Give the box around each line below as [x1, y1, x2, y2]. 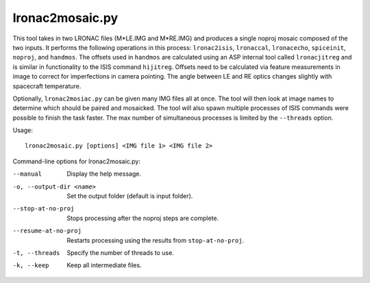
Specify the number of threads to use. [66, 248, 174, 256]
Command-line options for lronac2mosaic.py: [12, 157, 140, 165]
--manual [12, 170, 42, 178]
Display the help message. [66, 170, 142, 178]
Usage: [12, 126, 34, 135]
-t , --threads [12, 249, 60, 256]
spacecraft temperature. [12, 82, 82, 90]
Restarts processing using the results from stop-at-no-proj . [66, 236, 245, 244]
